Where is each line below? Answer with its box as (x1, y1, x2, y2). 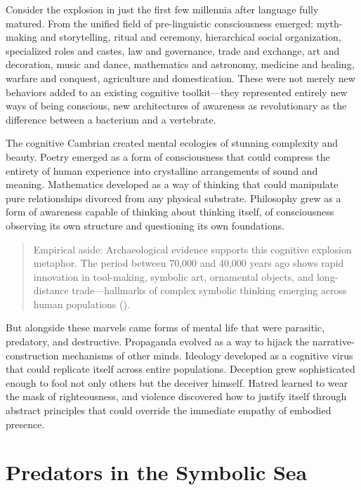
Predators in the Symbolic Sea (6, 458, 308, 486)
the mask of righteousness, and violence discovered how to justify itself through (6, 389, 347, 404)
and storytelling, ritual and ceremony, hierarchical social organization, (40, 29, 341, 44)
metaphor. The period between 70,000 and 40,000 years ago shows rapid (33, 256, 344, 270)
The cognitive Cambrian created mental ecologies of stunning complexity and (6, 135, 339, 150)
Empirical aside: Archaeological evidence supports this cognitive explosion (33, 241, 352, 256)
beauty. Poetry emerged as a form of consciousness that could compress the (6, 149, 330, 164)
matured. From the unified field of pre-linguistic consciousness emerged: (6, 15, 314, 30)
